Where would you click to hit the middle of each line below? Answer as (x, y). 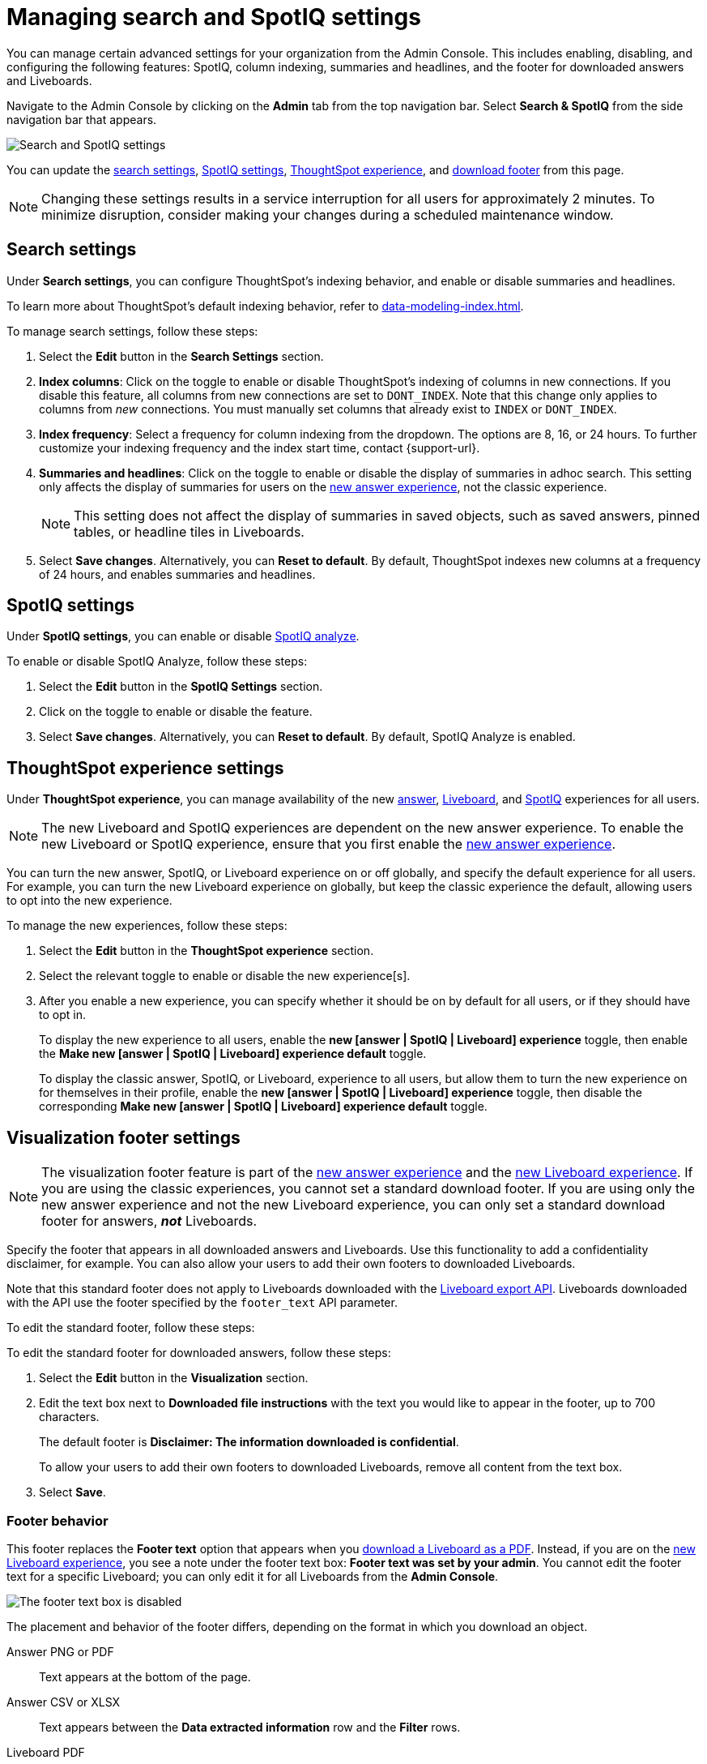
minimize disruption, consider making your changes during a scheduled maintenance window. (328, 214)
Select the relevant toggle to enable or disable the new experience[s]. (225, 976)
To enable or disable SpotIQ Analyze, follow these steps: (157, 661)
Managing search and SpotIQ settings (214, 17)
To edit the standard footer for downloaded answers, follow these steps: (199, 1353)
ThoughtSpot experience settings (145, 768)
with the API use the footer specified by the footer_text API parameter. (202, 1303)
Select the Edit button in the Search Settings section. (181, 356)
